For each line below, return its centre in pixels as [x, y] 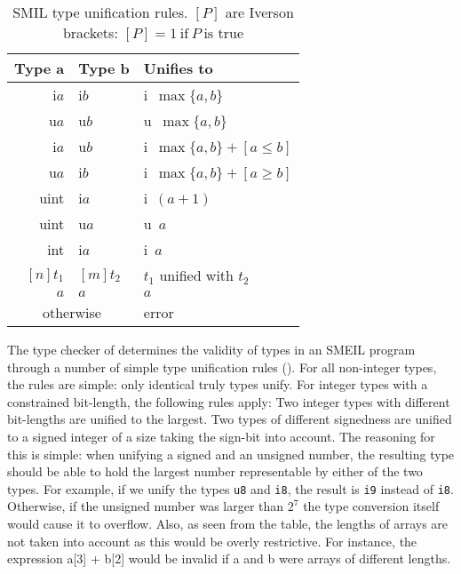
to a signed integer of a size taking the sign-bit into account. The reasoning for [221, 436]
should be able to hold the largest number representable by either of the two [215, 471]
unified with [196, 275]
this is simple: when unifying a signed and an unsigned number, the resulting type [231, 454]
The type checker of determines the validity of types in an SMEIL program [211, 349]
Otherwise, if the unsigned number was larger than [146, 506]
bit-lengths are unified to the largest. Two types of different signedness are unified [230, 419]
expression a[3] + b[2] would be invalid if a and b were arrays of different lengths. [229, 558]
